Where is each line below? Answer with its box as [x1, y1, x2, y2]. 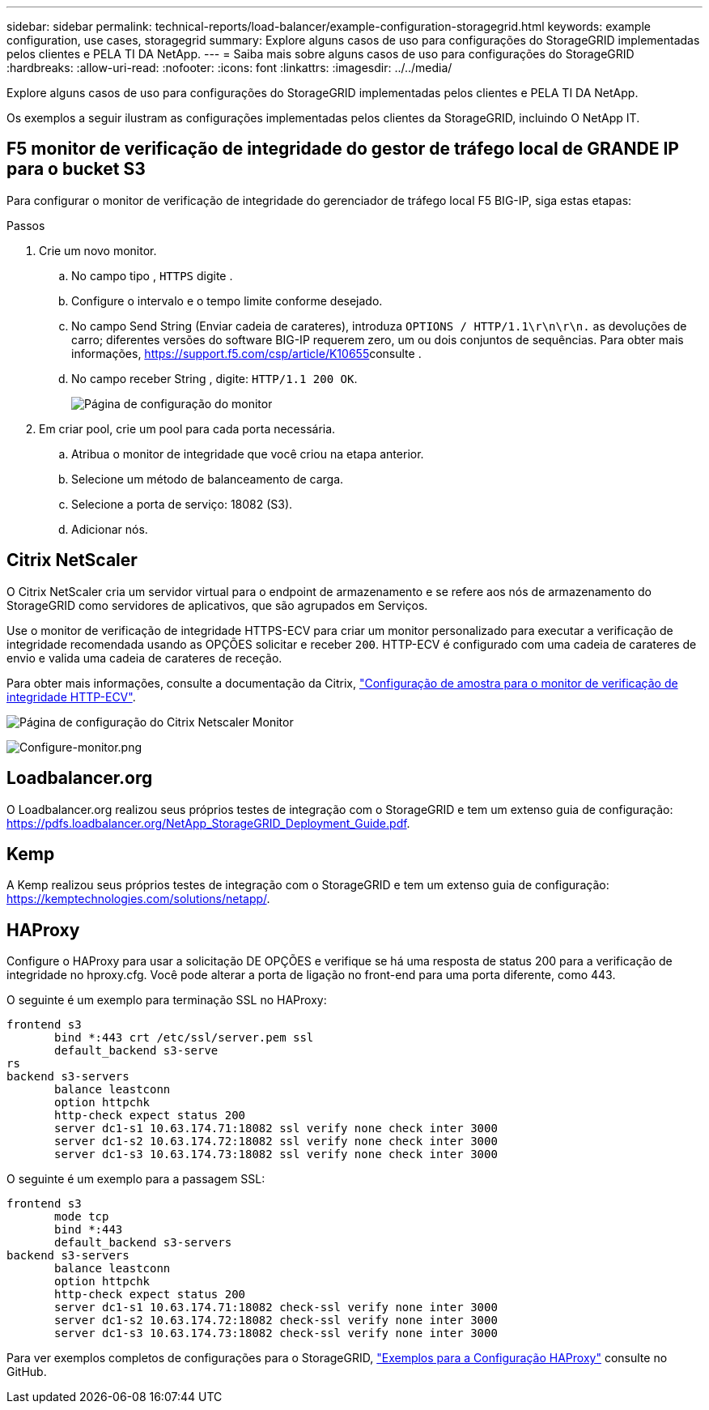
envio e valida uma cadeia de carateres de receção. [6, 650, 282, 665]
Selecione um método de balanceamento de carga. [71, 471, 344, 486]
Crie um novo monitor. [39, 243, 157, 258]
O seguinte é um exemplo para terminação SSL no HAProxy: [6, 993, 327, 1007]
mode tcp [54, 1210, 109, 1224]
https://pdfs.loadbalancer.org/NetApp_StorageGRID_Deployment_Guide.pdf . [6, 816, 410, 830]
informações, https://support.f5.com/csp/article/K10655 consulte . [71, 346, 422, 360]
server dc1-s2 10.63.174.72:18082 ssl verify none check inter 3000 [54, 1135, 498, 1148]
